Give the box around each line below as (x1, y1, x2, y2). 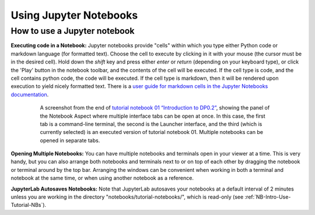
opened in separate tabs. (40, 137, 100, 144)
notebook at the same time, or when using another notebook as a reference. (10, 175, 194, 182)
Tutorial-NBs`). (10, 202, 47, 209)
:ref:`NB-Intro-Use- (244, 193, 291, 200)
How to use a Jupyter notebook (10, 26, 135, 36)
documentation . (10, 91, 49, 98)
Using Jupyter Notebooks (10, 9, 138, 22)
